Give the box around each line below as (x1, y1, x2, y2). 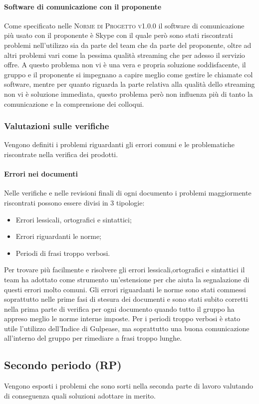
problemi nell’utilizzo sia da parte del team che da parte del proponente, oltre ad (4, 39, 252, 50)
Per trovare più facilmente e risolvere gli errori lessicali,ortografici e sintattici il (4, 264, 245, 275)
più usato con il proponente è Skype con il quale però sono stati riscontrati (4, 30, 233, 40)
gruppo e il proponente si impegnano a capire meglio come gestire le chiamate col (4, 69, 253, 79)
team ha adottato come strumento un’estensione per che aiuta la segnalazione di (4, 274, 250, 284)
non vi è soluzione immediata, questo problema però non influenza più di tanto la (4, 88, 253, 99)
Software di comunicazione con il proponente (4, 1, 162, 11)
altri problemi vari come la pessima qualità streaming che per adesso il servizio (4, 49, 245, 60)
